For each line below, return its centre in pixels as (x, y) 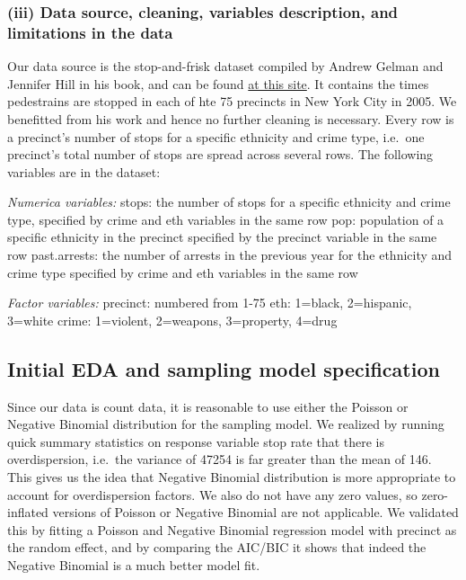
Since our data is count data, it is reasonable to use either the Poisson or (208, 406)
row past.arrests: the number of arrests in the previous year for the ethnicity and (230, 255)
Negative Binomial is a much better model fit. (134, 565)
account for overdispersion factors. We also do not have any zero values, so (212, 494)
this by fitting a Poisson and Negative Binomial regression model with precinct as (232, 529)
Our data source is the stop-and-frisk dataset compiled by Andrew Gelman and (225, 66)
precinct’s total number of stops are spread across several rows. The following (220, 154)
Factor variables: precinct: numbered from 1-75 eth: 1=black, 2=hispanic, (210, 303)
